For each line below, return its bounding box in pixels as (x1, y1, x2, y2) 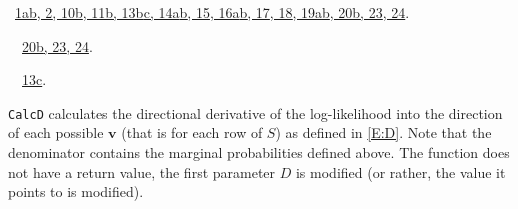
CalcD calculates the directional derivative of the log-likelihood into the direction (8, 102, 503, 123)
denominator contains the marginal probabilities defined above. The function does (8, 142, 510, 163)
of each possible (8, 122, 104, 143)
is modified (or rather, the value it (295, 161, 506, 182)
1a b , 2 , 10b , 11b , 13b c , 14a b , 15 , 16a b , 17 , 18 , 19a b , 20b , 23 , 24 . (15, 2, 410, 22)
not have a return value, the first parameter (8, 161, 276, 182)
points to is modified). (8, 181, 144, 202)
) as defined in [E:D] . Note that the (275, 122, 492, 143)
